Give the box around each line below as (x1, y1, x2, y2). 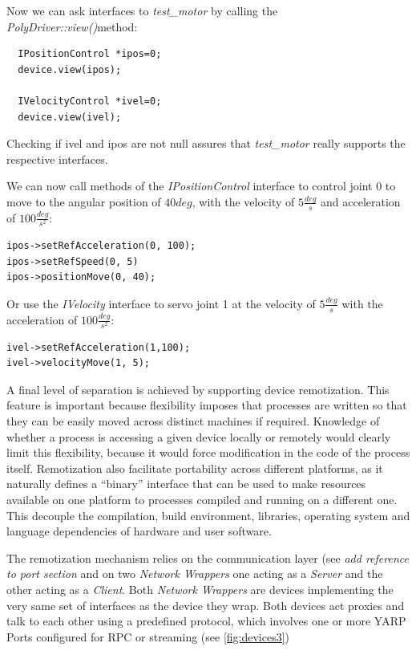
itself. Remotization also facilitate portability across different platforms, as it (6, 459, 383, 476)
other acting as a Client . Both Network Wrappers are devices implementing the (6, 580, 394, 597)
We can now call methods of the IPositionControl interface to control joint (6, 177, 373, 194)
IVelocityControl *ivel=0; (18, 95, 162, 107)
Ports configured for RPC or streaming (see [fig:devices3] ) (6, 628, 290, 645)
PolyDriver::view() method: (6, 18, 138, 35)
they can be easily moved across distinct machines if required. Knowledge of (6, 413, 380, 429)
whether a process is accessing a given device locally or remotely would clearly (6, 428, 391, 445)
